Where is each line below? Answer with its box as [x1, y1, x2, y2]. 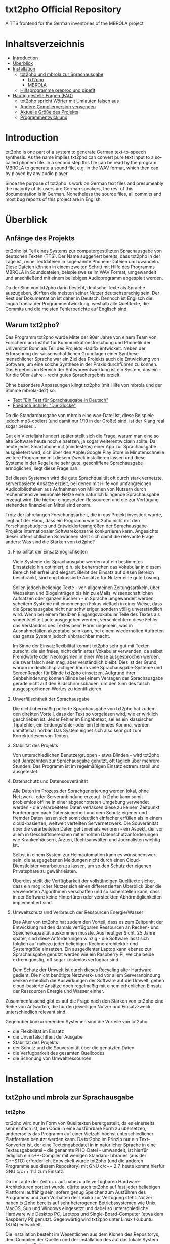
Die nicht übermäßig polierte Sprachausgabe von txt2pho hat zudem [12, 705, 156, 711]
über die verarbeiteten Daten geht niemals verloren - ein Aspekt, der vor [12, 825, 163, 832]
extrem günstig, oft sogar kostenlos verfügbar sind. [12, 956, 120, 962]
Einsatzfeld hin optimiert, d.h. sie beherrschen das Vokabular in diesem [12, 564, 161, 570]
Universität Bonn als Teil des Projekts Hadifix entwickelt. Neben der [5, 345, 146, 351]
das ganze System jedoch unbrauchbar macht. [12, 633, 110, 639]
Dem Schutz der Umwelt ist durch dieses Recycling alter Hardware [12, 966, 152, 973]
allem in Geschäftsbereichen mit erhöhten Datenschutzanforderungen [12, 831, 158, 837]
